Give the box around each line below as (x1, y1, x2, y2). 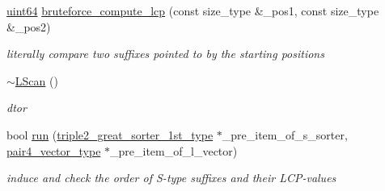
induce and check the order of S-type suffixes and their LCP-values (6, 169, 336, 186)
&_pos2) (6, 18, 51, 35)
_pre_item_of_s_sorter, (222, 126, 348, 143)
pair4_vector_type (6, 142, 101, 159)
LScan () (15, 72, 58, 89)
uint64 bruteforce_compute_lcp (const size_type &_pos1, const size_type (6, 2, 379, 19)
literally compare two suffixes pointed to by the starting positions (6, 45, 324, 62)
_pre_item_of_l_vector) (110, 142, 238, 159)
